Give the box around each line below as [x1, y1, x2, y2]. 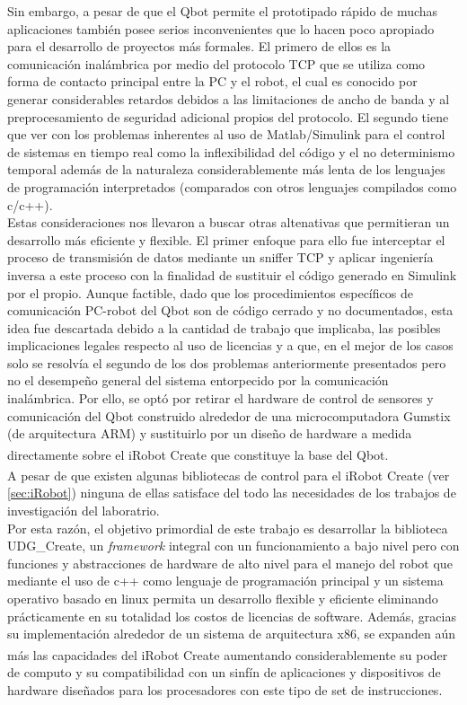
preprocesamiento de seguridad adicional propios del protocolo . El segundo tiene [7, 107, 449, 126]
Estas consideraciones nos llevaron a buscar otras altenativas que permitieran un [7, 213, 450, 232]
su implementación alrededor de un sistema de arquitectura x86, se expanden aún [7, 624, 456, 643]
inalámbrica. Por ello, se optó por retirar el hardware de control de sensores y [7, 389, 434, 408]
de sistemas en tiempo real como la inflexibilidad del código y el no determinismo [7, 142, 455, 161]
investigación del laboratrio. [7, 500, 160, 519]
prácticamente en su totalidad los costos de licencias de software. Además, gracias [7, 606, 456, 625]
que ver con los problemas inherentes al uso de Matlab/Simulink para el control [7, 125, 445, 144]
